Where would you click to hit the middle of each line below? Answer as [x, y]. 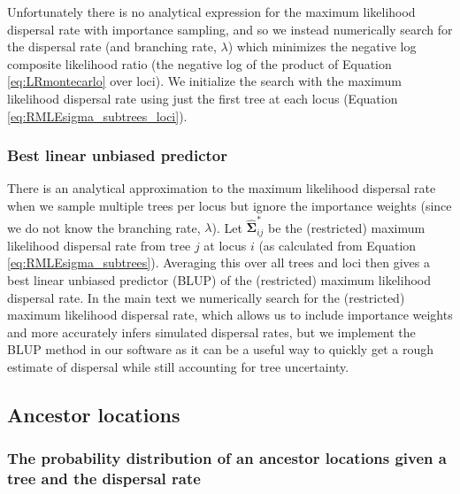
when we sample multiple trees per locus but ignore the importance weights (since [230, 205]
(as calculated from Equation [337, 245]
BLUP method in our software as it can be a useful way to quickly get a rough [220, 349]
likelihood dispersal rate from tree [99, 245]
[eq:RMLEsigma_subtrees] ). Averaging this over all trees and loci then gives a [218, 262]
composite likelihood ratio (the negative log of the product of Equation [199, 63]
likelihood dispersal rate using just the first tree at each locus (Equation [203, 98]
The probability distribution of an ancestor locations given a [227, 458]
